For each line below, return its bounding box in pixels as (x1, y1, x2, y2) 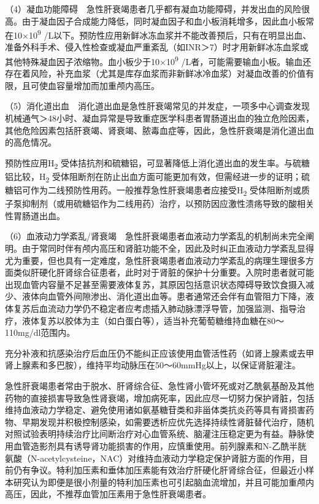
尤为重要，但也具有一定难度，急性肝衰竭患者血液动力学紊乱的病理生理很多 (5, 254, 306, 266)
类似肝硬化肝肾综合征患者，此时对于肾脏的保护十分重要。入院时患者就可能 (13, 266, 314, 279)
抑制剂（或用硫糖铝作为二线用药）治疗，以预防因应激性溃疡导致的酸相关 (21, 197, 314, 210)
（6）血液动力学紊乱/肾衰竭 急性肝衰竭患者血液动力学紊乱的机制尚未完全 (5, 230, 306, 242)
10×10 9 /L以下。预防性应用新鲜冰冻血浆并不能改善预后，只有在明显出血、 (13, 27, 312, 41)
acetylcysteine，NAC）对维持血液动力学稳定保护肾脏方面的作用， (40, 451, 300, 464)
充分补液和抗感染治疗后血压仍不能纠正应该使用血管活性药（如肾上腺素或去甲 (5, 346, 314, 359)
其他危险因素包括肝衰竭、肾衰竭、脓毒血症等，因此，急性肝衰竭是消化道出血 (5, 123, 314, 136)
